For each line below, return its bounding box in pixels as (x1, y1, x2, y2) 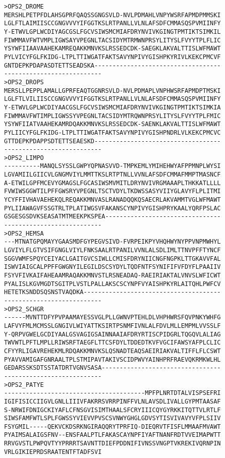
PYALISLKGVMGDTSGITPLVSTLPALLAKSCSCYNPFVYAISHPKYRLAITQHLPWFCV (4, 280, 221, 288)
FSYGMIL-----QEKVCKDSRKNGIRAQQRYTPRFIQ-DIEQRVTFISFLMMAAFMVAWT (4, 423, 221, 430)
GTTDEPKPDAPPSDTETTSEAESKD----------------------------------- (4, 137, 221, 145)
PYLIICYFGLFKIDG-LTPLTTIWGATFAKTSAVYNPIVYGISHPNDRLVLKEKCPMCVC (4, 129, 221, 136)
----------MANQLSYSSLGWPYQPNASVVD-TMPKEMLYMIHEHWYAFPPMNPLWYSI (4, 162, 221, 170)
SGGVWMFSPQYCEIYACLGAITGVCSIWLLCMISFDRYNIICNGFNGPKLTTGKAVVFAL (4, 255, 221, 262)
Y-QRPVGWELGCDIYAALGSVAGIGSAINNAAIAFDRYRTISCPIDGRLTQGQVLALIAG (4, 330, 221, 338)
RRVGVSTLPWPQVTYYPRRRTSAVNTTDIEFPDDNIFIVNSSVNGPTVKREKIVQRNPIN (4, 440, 221, 447)
